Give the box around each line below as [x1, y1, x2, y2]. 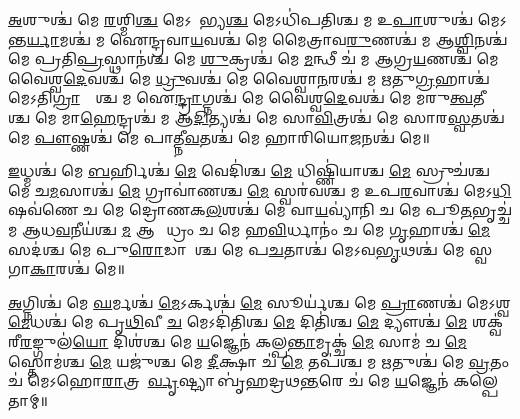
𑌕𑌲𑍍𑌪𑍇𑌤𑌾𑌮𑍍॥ [453, 370, 498, 391]
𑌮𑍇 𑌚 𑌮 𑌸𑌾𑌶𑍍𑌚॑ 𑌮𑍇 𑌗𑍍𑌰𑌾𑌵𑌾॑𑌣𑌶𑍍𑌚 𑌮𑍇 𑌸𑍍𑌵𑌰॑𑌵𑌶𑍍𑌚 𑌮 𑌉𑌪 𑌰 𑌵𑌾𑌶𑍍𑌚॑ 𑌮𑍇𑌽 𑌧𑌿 [8, 179, 512, 200]
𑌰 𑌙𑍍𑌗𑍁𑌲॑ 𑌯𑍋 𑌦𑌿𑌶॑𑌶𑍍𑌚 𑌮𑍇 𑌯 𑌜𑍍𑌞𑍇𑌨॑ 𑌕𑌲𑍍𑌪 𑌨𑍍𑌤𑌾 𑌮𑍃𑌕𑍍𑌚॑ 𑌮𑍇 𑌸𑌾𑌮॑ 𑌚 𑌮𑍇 [19, 330, 467, 351]
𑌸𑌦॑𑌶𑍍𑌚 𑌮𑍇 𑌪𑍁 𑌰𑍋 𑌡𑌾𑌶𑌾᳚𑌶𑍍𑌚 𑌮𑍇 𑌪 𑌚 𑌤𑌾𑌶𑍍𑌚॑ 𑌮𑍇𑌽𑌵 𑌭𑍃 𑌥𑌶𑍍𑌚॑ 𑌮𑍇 [8, 238, 465, 259]
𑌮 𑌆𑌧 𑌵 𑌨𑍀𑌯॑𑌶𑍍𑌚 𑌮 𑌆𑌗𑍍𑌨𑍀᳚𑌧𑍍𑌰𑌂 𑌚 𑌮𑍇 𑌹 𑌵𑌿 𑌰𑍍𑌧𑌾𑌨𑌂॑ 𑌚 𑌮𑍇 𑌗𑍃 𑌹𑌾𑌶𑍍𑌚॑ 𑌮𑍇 [8, 218, 491, 239]
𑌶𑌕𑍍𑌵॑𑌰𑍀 [471, 311, 504, 332]
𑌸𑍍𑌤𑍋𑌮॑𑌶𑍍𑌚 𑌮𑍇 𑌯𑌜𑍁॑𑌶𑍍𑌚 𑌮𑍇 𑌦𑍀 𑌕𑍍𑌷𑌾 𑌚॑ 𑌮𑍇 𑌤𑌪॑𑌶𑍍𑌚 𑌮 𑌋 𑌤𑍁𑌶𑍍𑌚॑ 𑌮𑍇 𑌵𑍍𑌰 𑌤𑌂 [8, 350, 510, 371]
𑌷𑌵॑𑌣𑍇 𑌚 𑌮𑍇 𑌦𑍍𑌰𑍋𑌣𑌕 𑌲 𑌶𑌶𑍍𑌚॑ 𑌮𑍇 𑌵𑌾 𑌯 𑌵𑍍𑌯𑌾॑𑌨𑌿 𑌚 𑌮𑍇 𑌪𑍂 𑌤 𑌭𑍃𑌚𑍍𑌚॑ [8, 199, 512, 220]
